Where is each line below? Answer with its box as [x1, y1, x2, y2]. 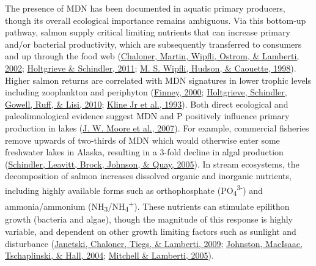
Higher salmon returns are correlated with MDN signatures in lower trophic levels [5, 73, 312, 86]
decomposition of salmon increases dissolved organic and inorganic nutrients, [5, 169, 292, 182]
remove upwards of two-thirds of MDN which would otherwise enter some [5, 133, 280, 146]
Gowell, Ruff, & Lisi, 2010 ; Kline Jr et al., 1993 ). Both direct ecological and [5, 97, 288, 110]
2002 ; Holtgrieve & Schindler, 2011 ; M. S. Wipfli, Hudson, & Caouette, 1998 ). [5, 61, 296, 74]
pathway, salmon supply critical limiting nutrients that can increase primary [5, 26, 290, 39]
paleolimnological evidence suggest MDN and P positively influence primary [5, 109, 290, 122]
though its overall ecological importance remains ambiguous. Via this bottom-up [5, 13, 306, 26]
